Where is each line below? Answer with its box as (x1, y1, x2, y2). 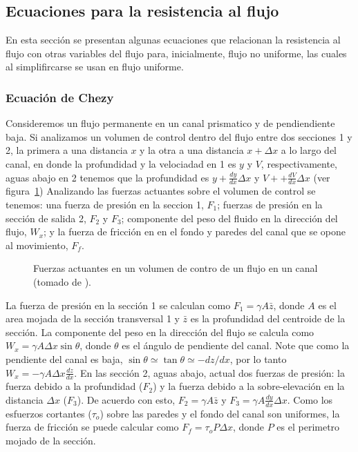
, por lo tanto (229, 351, 287, 366)
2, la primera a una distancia (6, 143, 128, 157)
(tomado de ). (33, 274, 92, 288)
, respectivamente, (261, 156, 338, 170)
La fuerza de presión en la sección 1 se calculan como (6, 297, 231, 312)
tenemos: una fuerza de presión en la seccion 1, (6, 197, 204, 211)
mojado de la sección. (6, 433, 96, 447)
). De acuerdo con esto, (77, 392, 176, 406)
